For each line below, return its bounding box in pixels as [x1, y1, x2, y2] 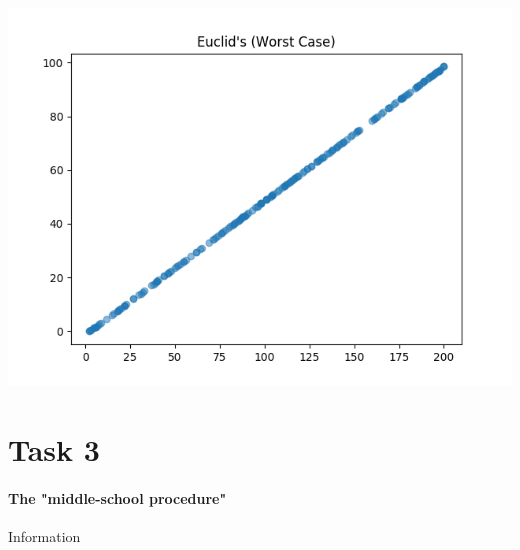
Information [8, 525, 81, 546]
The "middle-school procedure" [8, 487, 227, 508]
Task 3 [8, 428, 100, 469]
